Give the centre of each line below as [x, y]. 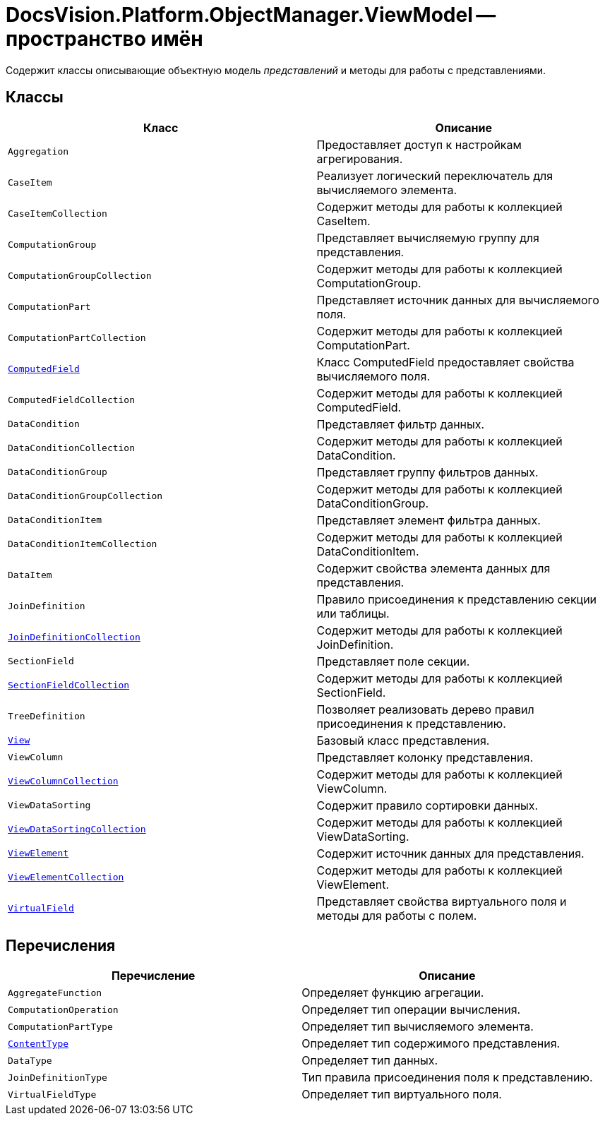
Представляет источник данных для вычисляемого [458, 300]
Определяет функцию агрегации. [393, 993]
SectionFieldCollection [69, 685]
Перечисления [61, 946]
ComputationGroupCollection [80, 276]
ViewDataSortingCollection [77, 829]
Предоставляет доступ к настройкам [419, 144]
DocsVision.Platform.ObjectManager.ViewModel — [251, 15]
